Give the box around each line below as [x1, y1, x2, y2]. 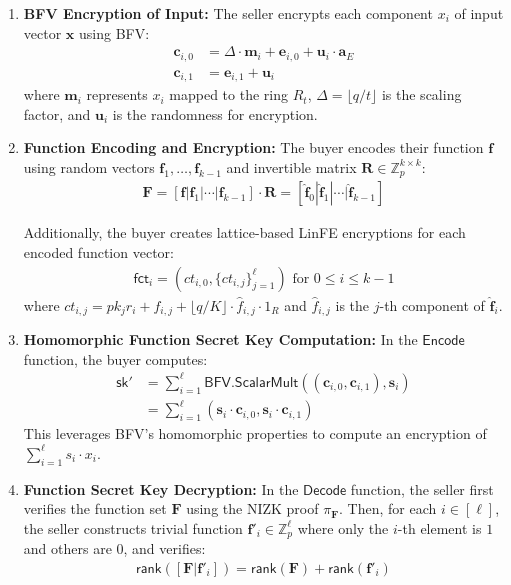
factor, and [23, 103, 91, 124]
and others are [23, 538, 112, 559]
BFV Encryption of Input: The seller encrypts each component [23, 3, 433, 23]
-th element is [397, 517, 482, 538]
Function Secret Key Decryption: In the [23, 478, 299, 499]
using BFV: [78, 22, 150, 43]
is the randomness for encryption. [112, 103, 318, 124]
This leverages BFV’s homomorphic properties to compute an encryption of [23, 423, 487, 444]
